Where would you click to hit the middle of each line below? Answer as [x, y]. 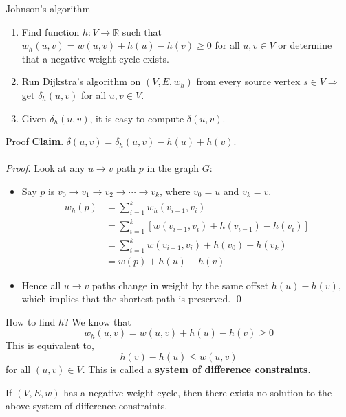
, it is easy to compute [137, 118]
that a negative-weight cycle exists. [95, 58]
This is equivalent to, [50, 345]
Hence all [41, 285]
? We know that [98, 321]
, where [175, 191]
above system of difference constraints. [87, 406]
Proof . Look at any [45, 168]
